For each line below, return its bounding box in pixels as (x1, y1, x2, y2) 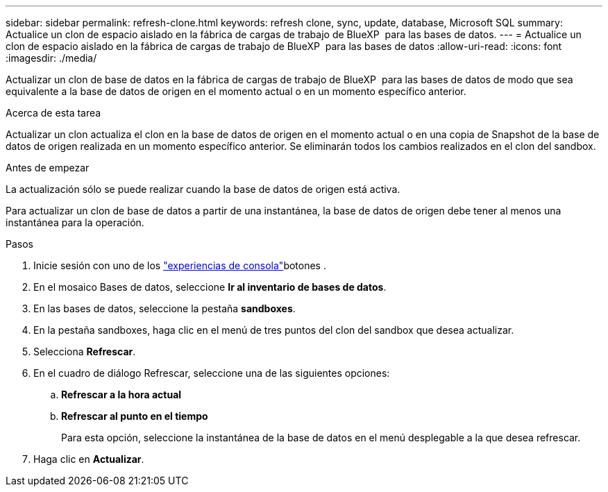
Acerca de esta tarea (6, 107, 101, 119)
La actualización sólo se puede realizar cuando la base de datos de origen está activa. (6, 183, 400, 195)
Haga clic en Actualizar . (33, 453, 144, 465)
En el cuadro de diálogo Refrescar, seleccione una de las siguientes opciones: (33, 367, 390, 379)
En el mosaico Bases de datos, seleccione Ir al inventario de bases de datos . (33, 281, 387, 293)
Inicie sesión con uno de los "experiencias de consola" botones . (33, 260, 326, 271)
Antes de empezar (6, 162, 90, 173)
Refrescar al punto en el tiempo (61, 410, 208, 422)
